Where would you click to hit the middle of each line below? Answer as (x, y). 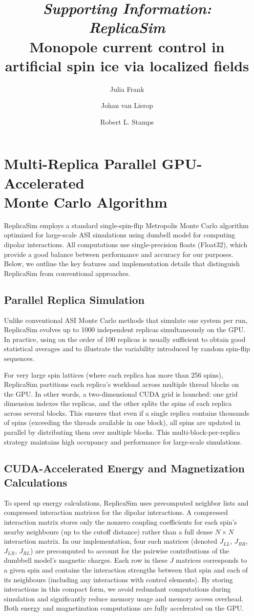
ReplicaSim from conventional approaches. (67, 273)
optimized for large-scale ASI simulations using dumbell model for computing (120, 235)
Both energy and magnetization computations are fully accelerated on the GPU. (124, 608)
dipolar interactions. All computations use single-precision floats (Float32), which (126, 244)
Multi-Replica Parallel (80, 163)
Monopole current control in (127, 46)
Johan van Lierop (127, 105)
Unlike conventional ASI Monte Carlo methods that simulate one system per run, (126, 320)
